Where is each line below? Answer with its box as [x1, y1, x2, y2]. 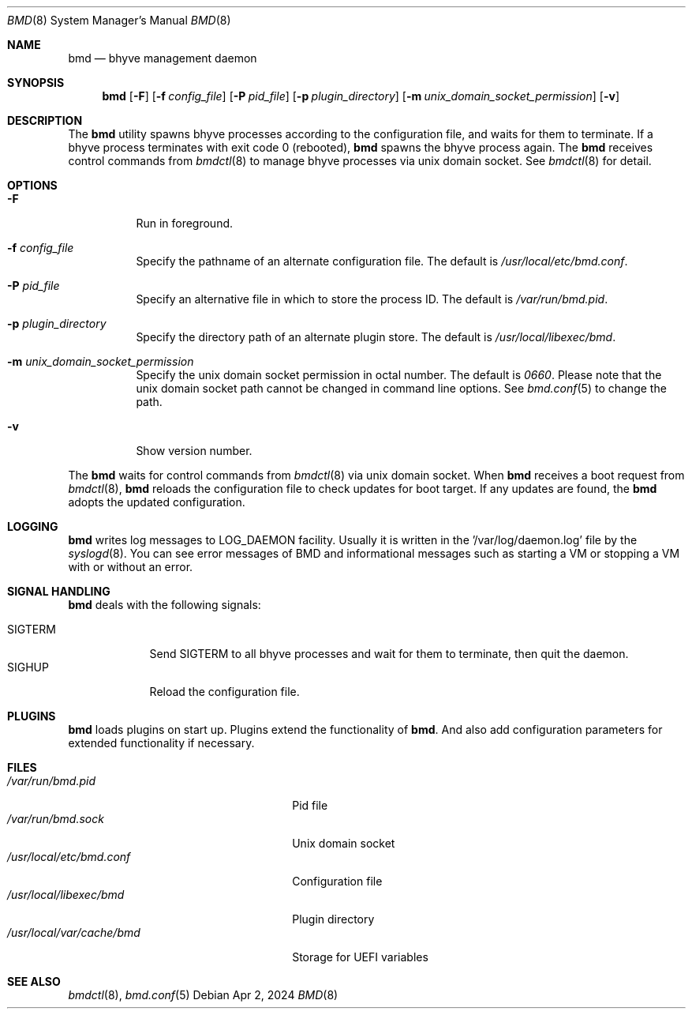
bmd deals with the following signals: [68, 598, 261, 611]
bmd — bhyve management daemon [68, 51, 257, 65]
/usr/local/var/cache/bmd [7, 926, 140, 939]
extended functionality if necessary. [68, 736, 255, 750]
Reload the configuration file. [149, 685, 300, 698]
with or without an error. [68, 560, 193, 573]
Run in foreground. [136, 216, 234, 230]
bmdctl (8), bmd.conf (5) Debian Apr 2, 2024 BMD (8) [68, 988, 339, 1002]
